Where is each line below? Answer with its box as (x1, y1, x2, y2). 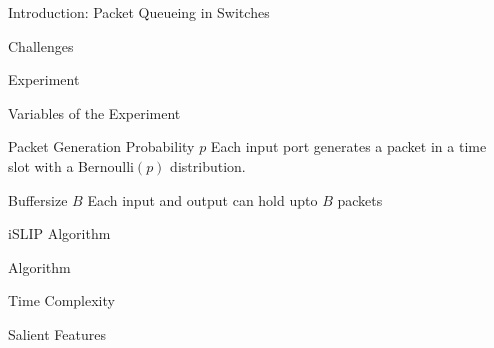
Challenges (8, 35, 74, 56)
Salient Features (8, 323, 106, 344)
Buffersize (8, 189, 68, 210)
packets (337, 189, 383, 210)
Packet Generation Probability (8, 136, 195, 157)
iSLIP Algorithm (8, 223, 111, 244)
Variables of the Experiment (8, 102, 181, 123)
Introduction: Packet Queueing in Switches (8, 2, 270, 22)
